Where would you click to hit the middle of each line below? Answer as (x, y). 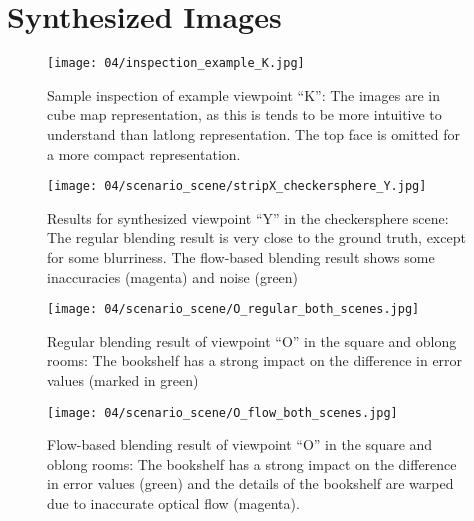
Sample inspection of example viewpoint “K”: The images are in (243, 94)
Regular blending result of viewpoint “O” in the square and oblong (252, 340)
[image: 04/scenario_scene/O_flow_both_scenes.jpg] (222, 412)
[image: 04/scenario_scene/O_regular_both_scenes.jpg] (233, 309)
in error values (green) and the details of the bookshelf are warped (250, 483)
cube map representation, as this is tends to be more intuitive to (244, 114)
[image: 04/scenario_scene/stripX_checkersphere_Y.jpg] (237, 186)
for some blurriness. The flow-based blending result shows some (241, 257)
